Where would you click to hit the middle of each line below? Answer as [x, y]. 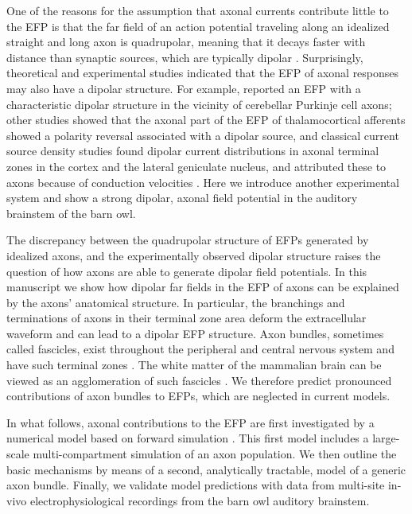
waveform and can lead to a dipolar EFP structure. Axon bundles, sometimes [195, 333]
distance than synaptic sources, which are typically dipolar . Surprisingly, [185, 57]
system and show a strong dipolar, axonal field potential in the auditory [182, 198]
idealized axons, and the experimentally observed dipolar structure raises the [194, 255]
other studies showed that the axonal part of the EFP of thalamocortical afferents [206, 120]
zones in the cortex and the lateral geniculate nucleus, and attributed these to [196, 166]
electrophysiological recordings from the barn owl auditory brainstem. [200, 500]
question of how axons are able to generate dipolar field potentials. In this [187, 271]
